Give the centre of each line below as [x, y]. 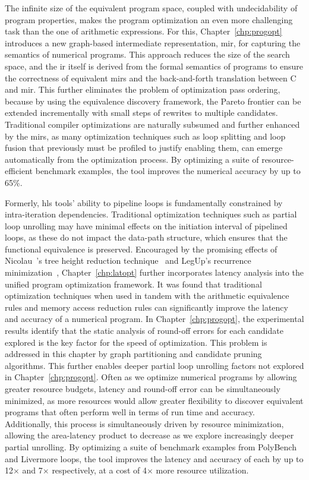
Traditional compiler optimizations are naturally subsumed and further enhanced [152, 124]
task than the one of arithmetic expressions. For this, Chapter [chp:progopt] [144, 31]
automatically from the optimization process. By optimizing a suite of [132, 159]
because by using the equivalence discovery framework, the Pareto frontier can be [153, 101]
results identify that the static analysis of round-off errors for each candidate [144, 331]
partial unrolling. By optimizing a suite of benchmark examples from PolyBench [151, 446]
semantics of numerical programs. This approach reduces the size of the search [147, 54]
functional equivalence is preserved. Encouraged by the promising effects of [141, 249]
